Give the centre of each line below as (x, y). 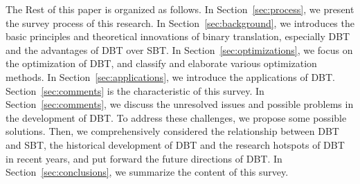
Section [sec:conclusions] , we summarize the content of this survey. (147, 172)
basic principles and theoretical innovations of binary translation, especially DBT (178, 36)
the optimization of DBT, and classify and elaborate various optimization (161, 63)
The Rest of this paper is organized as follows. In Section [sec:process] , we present (180, 9)
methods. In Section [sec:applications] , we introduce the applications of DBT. (170, 76)
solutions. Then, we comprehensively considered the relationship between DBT (172, 131)
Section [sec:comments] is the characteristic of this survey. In (135, 90)
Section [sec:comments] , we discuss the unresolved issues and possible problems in (180, 104)
